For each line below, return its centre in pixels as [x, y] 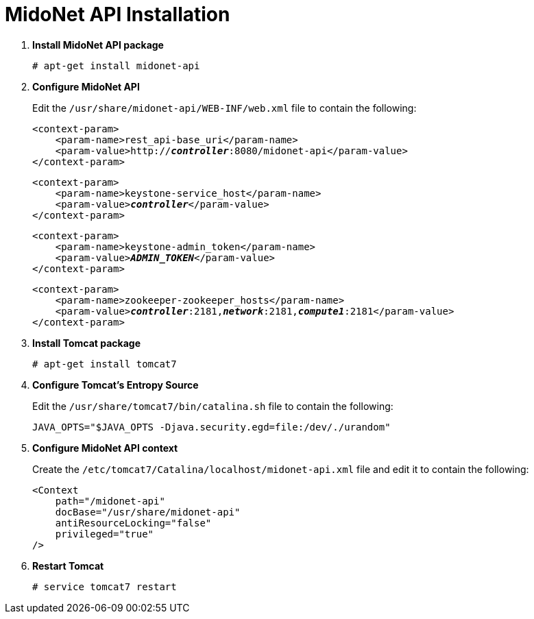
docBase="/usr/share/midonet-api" [148, 512]
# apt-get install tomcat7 [105, 364]
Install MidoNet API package [98, 45]
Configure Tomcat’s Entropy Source [116, 385]
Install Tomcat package [87, 343]
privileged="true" [105, 534]
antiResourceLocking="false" [133, 523]
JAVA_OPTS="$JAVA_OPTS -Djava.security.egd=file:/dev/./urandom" [211, 427]
